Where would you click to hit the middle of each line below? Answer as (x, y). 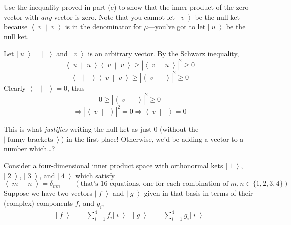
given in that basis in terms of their (199, 193)
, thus (76, 87)
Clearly (15, 87)
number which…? (30, 149)
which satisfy (95, 175)
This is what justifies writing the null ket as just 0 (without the (101, 129)
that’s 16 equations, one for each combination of (154, 184)
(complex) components (39, 203)
